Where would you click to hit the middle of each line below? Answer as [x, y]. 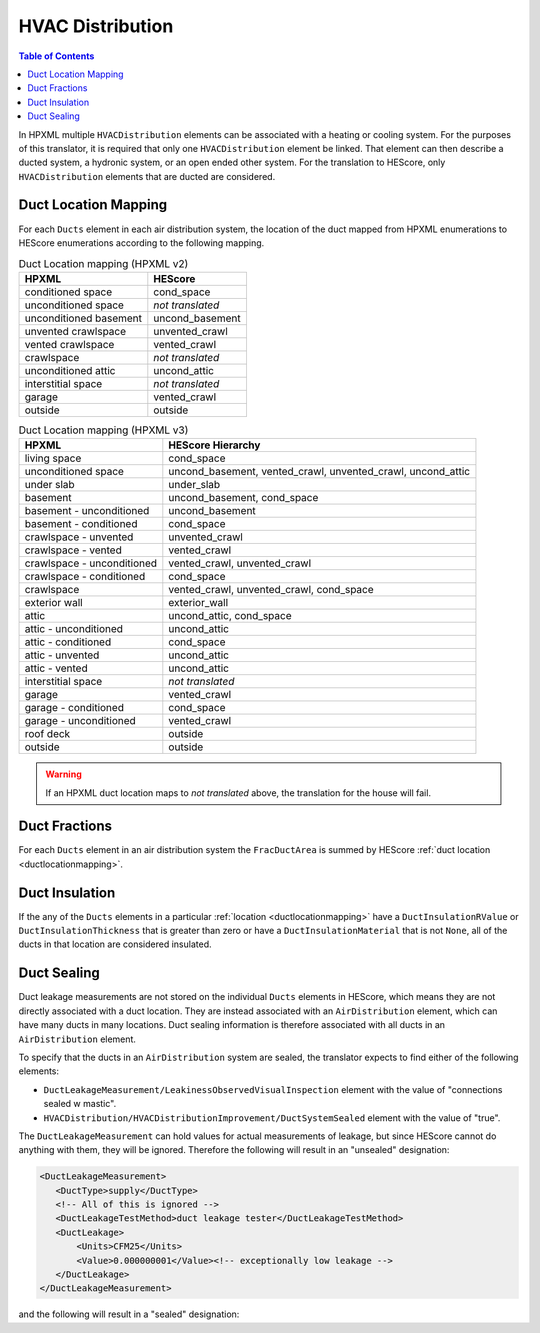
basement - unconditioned [87, 511]
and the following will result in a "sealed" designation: [129, 1314]
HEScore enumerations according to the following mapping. [141, 242]
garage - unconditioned [80, 721]
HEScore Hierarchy [214, 445]
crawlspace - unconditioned [91, 563]
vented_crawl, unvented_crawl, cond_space [271, 590]
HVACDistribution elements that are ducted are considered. [147, 176]
